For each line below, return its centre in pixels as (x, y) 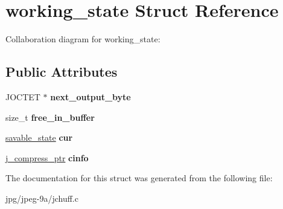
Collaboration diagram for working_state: (83, 39)
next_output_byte (91, 96)
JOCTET (23, 96)
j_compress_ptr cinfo (47, 157)
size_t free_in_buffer (50, 117)
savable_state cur (39, 137)
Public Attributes (62, 72)
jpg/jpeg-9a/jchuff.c (42, 198)
